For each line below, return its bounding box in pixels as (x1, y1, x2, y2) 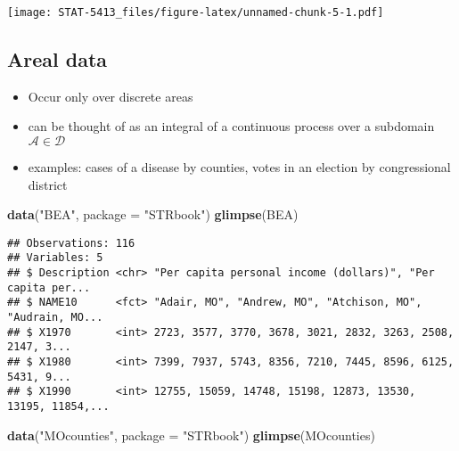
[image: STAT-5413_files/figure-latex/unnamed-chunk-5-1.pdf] (7, 6, 384, 19)
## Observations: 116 (7, 236, 135, 250)
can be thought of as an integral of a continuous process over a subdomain (28, 117, 435, 135)
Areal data (7, 45, 108, 73)
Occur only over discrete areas (28, 86, 193, 105)
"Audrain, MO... (7, 311, 103, 324)
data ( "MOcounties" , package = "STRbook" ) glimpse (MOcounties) (7, 425, 375, 444)
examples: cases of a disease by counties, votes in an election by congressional (28, 158, 451, 176)
